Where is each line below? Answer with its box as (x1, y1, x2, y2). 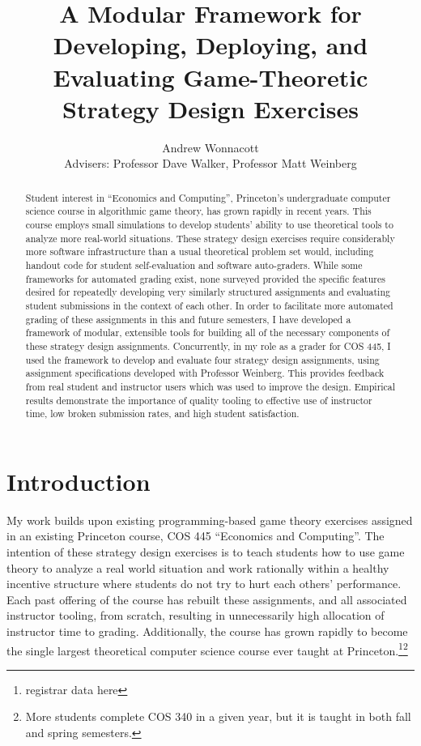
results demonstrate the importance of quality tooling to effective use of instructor (25, 393, 372, 407)
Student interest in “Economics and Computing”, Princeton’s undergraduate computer (25, 190, 391, 204)
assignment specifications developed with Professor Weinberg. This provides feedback (25, 366, 385, 380)
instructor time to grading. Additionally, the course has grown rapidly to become (6, 622, 408, 639)
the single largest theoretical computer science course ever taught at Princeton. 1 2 (6, 639, 408, 659)
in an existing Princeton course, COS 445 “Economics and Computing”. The (6, 527, 385, 544)
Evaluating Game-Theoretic (53, 60, 368, 93)
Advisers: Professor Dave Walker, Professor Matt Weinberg (64, 155, 357, 172)
